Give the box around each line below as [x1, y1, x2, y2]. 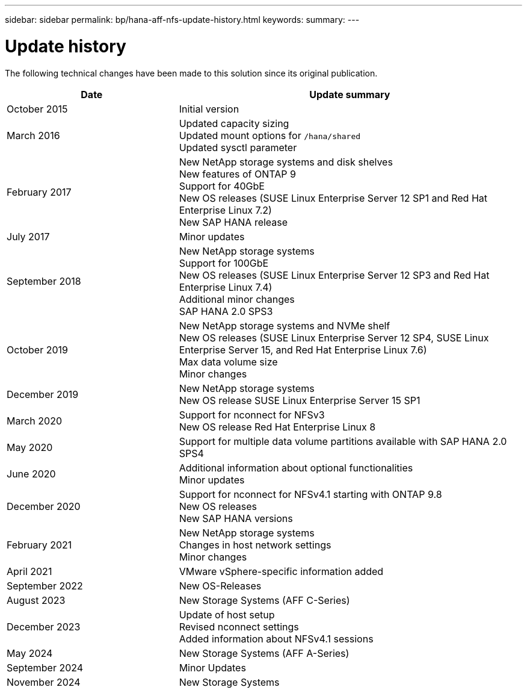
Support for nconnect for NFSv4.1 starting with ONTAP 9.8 [179, 488, 442, 500]
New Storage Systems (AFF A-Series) [179, 647, 350, 659]
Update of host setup [179, 608, 275, 621]
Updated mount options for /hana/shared [179, 129, 361, 141]
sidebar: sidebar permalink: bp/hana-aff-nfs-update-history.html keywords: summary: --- [5, 14, 360, 25]
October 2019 [7, 343, 68, 356]
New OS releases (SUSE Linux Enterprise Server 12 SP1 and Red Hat [179, 191, 488, 204]
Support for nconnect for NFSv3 [179, 408, 325, 421]
